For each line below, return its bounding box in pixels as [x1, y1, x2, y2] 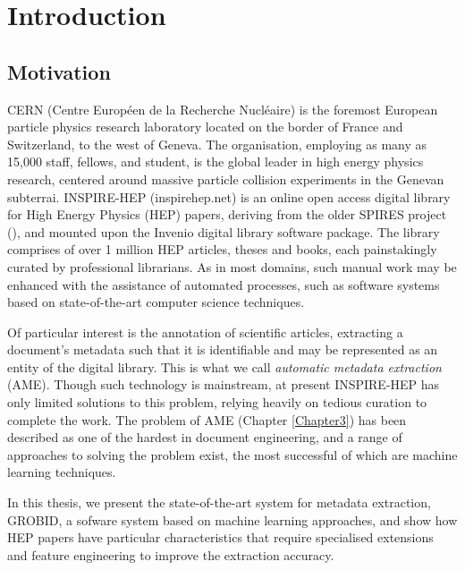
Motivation [7, 57, 111, 85]
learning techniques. [7, 463, 116, 481]
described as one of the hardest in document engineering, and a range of [7, 428, 402, 447]
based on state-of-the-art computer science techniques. [7, 293, 305, 311]
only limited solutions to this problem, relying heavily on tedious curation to [7, 393, 427, 412]
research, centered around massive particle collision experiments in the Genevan [7, 169, 444, 188]
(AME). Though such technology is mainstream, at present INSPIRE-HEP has [7, 375, 440, 394]
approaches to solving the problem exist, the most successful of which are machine [7, 445, 458, 464]
